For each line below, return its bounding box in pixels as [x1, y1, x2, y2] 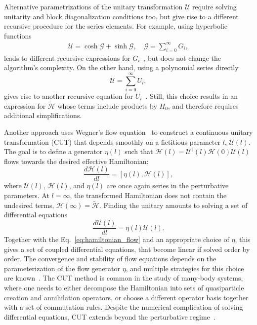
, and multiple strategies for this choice [126, 263, 244, 273]
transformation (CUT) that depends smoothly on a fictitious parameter [4, 136, 220, 147]
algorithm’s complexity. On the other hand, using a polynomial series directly [4, 62, 239, 73]
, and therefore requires [168, 100, 239, 111]
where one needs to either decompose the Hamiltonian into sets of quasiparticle [4, 283, 244, 293]
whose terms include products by [57, 100, 157, 111]
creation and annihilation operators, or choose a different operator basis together [4, 292, 249, 302]
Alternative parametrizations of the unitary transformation [4, 1, 183, 11]
